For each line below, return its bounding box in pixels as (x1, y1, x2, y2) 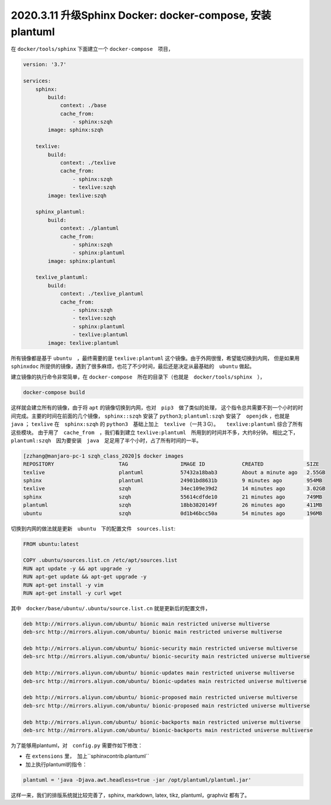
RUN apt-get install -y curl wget (23, 590, 122, 596)
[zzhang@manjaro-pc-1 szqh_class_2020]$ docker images (23, 452, 184, 459)
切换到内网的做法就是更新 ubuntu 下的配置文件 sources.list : (11, 525, 175, 532)
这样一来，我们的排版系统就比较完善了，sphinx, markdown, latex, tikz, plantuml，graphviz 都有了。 (11, 792, 250, 799)
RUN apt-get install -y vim (23, 582, 104, 588)
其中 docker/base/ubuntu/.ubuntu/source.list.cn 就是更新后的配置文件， (11, 604, 211, 611)
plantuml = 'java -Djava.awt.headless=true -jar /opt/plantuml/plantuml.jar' (23, 776, 251, 783)
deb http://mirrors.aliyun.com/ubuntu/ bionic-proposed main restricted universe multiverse (23, 694, 298, 701)
